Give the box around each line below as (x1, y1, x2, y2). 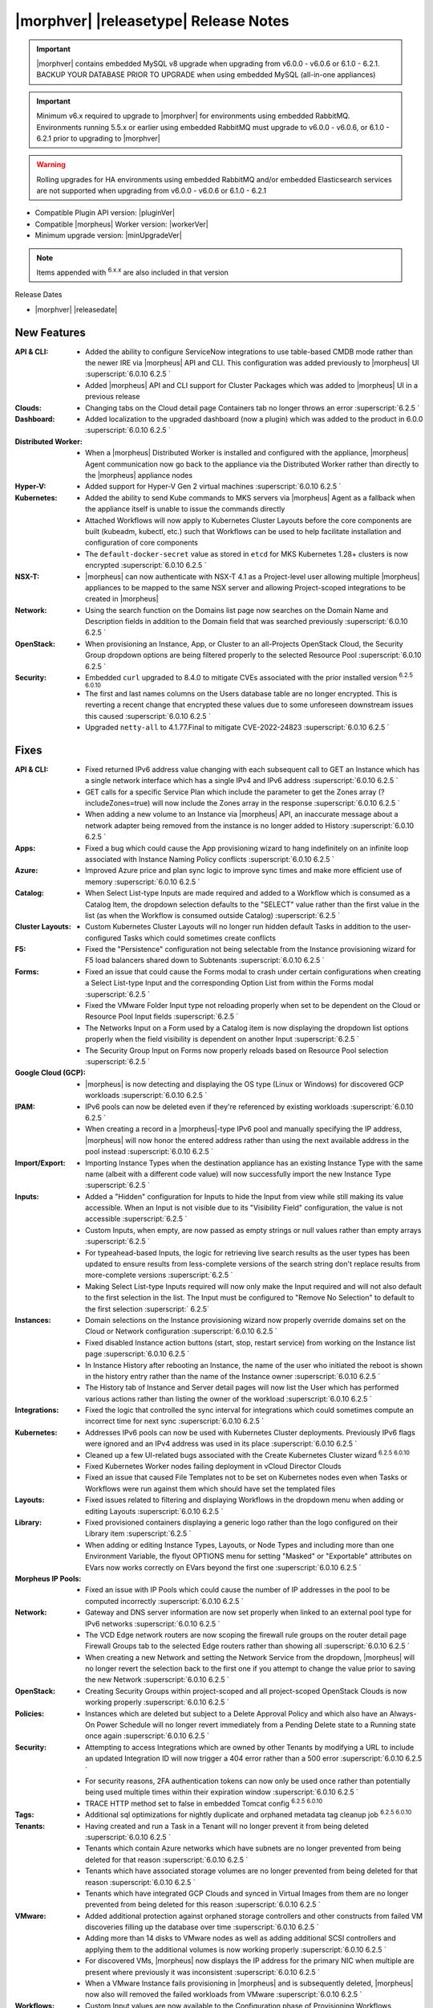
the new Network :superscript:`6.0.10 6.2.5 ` (85, 1675, 230, 1684)
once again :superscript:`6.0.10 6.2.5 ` (85, 1731, 210, 1741)
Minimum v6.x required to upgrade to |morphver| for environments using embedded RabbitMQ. (36, 111, 350, 120)
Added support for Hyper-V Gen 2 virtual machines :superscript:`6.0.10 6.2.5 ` (85, 482, 342, 492)
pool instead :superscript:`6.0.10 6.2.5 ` (85, 1147, 214, 1157)
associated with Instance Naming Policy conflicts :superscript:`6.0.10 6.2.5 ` (85, 854, 334, 863)
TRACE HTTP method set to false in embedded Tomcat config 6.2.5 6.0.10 (85, 1798, 323, 1808)
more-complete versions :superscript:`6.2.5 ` (85, 1270, 233, 1280)
